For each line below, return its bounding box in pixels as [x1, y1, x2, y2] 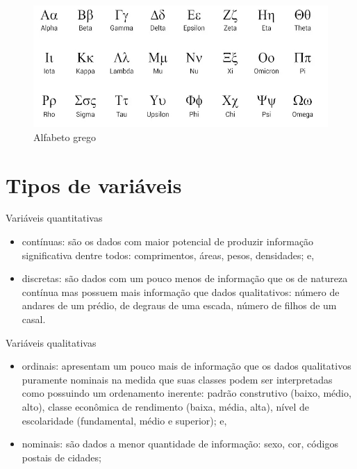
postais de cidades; [22, 450, 101, 464]
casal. [22, 312, 46, 327]
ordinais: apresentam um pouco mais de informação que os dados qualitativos [22, 359, 351, 373]
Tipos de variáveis [6, 170, 182, 199]
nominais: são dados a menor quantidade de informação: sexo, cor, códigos [22, 436, 338, 451]
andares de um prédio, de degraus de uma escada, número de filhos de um [22, 298, 337, 313]
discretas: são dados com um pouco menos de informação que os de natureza [22, 271, 348, 286]
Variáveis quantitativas [6, 211, 103, 225]
